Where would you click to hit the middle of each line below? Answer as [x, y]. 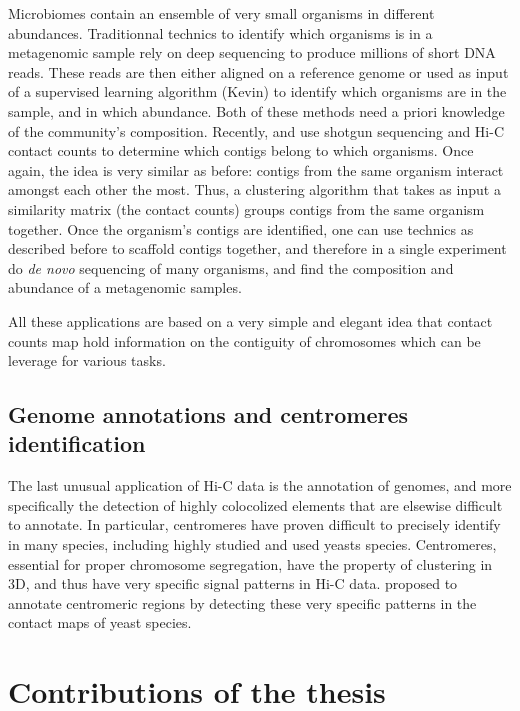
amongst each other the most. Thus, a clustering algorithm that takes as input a [254, 189]
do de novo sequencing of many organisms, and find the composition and [231, 267]
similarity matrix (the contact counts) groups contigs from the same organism [246, 208]
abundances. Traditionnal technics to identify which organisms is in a [220, 32]
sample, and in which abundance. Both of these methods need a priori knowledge [256, 110]
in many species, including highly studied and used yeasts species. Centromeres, [252, 544]
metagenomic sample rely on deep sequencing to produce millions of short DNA [252, 52]
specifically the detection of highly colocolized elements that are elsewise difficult [255, 504]
